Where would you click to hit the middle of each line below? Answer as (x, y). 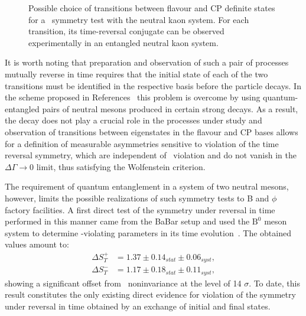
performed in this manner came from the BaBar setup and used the (127, 221)
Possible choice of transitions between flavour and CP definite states (152, 8)
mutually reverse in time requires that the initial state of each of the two (136, 74)
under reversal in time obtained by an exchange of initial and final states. (138, 306)
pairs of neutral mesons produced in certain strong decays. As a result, (170, 108)
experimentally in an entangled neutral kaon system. (123, 42)
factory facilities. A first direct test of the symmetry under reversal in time (140, 209)
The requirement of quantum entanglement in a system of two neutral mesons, (147, 186)
